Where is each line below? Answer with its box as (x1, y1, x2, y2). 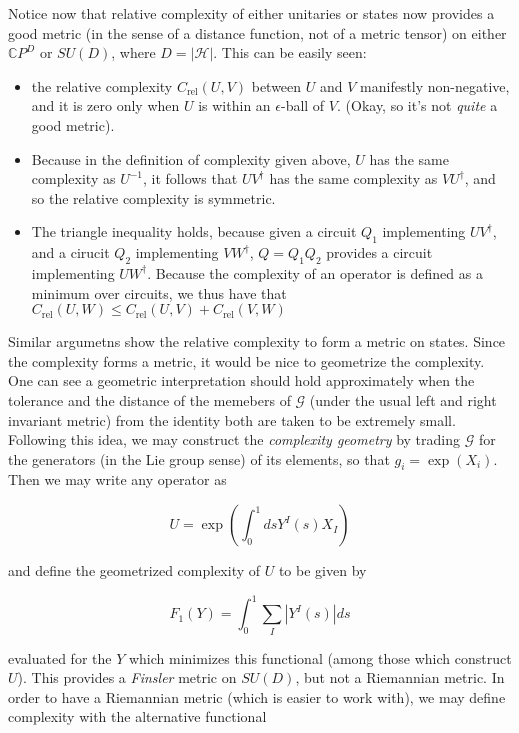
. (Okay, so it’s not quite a (336, 95, 498, 116)
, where (111, 42, 156, 63)
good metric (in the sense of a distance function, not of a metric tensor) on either (8, 22, 507, 43)
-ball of (280, 95, 325, 116)
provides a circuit (326, 242, 433, 263)
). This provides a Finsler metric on (17, 667, 237, 688)
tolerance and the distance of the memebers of (8, 389, 291, 410)
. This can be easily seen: (213, 42, 367, 63)
